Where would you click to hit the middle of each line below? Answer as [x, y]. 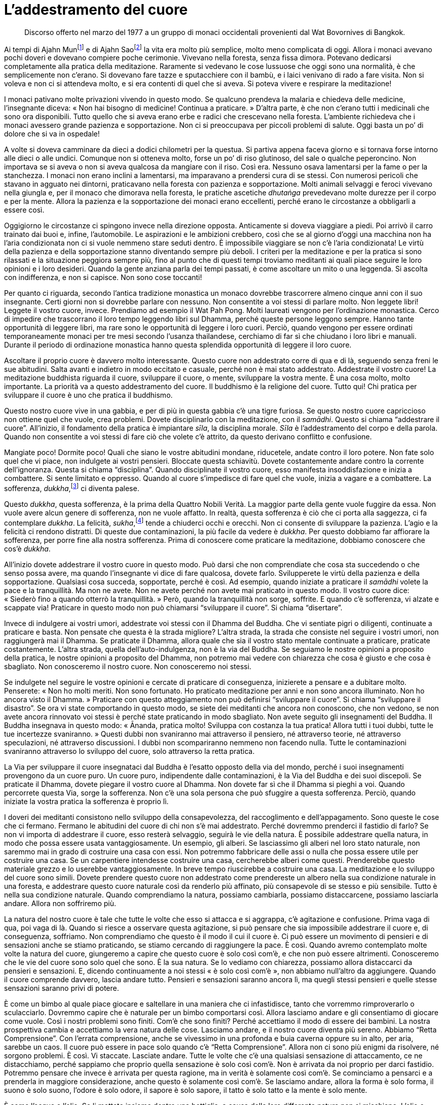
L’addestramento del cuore [96, 10]
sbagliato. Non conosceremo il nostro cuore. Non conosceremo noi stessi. [128, 666]
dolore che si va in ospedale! [52, 134]
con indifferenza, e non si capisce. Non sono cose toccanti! [103, 278]
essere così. [24, 210]
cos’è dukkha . [27, 548]
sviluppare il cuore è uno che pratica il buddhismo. [88, 395]
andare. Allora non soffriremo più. [60, 903]
